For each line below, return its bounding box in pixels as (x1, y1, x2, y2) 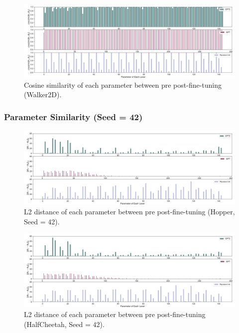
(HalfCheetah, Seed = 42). (24, 319, 105, 329)
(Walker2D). (24, 89, 62, 100)
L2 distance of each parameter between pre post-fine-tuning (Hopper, (24, 206, 235, 217)
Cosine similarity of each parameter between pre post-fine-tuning (24, 79, 222, 90)
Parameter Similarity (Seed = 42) (4, 110, 143, 123)
